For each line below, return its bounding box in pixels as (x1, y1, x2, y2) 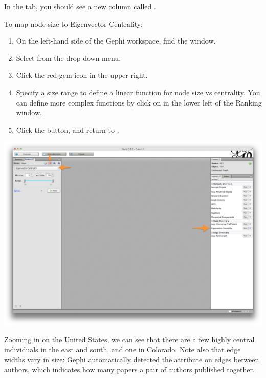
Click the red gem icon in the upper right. (16, 70, 148, 80)
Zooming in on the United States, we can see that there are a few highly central (4, 334, 255, 345)
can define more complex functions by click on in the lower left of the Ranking (16, 97, 262, 108)
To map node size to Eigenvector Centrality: (4, 18, 143, 29)
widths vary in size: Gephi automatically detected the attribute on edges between (4, 354, 259, 365)
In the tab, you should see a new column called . (4, 1, 156, 11)
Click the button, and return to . (16, 124, 119, 135)
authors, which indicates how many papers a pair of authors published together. (4, 364, 255, 375)
